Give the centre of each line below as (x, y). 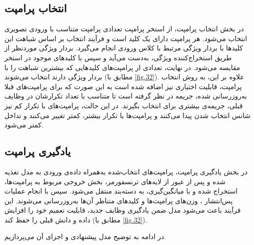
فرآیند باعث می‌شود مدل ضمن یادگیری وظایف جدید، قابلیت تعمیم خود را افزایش (123, 210)
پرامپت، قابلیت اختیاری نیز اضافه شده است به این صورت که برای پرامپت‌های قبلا (123, 86)
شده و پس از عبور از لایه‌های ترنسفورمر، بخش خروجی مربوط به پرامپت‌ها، (115, 181)
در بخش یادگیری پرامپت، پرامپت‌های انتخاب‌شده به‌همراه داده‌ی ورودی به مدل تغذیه (126, 171)
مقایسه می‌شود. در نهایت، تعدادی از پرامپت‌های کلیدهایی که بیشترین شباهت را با (122, 67)
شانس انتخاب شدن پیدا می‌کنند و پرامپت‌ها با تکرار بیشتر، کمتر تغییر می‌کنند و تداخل (127, 115)
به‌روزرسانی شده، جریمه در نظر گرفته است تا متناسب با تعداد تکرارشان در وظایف (126, 96)
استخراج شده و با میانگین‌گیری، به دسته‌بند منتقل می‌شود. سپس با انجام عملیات (121, 191)
